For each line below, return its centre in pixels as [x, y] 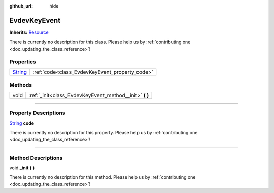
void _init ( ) [22, 168]
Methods [21, 85]
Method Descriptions [36, 158]
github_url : [21, 6]
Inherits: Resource [29, 32]
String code [22, 123]
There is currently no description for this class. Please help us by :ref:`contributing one [100, 42]
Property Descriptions [37, 113]
